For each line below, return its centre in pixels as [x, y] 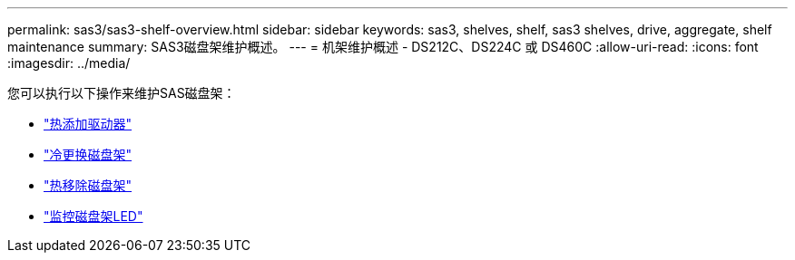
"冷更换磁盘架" [88, 154]
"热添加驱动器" [88, 124]
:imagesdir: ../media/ [69, 63]
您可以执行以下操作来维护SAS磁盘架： [122, 93]
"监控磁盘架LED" [93, 216]
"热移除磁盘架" [88, 185]
